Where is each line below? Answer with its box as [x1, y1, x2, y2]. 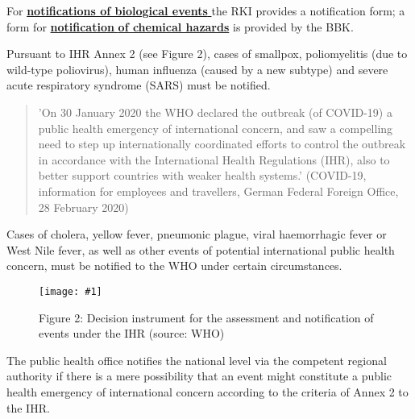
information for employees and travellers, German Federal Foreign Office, [38, 182, 399, 199]
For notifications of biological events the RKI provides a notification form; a [6, 2, 405, 19]
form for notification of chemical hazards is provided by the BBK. [6, 18, 354, 35]
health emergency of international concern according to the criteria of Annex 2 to [6, 383, 409, 400]
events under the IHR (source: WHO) [39, 325, 225, 342]
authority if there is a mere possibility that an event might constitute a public [6, 367, 392, 384]
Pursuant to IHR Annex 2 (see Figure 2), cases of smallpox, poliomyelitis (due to [6, 45, 408, 62]
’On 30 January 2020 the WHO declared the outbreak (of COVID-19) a [38, 103, 392, 120]
